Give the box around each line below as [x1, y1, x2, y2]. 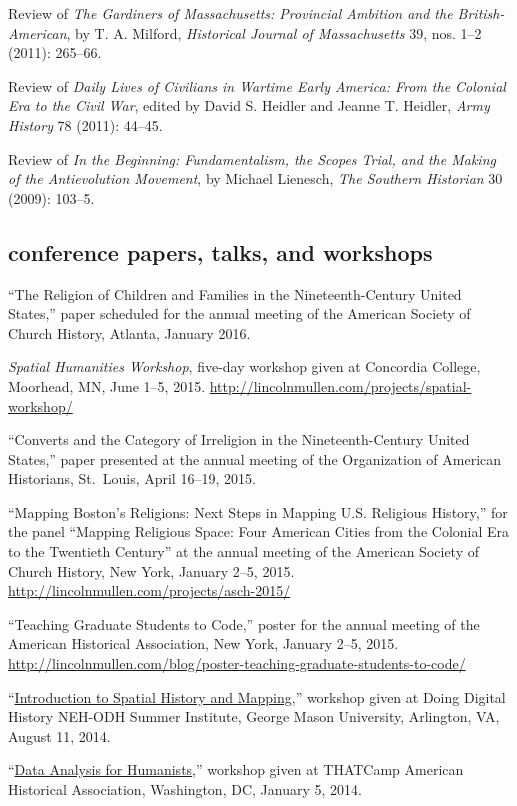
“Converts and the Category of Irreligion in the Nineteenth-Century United [8, 429, 470, 450]
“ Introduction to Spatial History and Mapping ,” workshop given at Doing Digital [8, 686, 506, 707]
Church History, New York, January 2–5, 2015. [8, 560, 295, 581]
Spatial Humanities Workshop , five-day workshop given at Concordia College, [8, 356, 481, 377]
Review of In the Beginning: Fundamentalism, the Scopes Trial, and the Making [8, 148, 496, 169]
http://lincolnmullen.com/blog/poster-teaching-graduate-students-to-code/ [8, 653, 466, 674]
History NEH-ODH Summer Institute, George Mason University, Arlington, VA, [8, 706, 500, 727]
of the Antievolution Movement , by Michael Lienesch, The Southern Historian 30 [8, 168, 503, 189]
